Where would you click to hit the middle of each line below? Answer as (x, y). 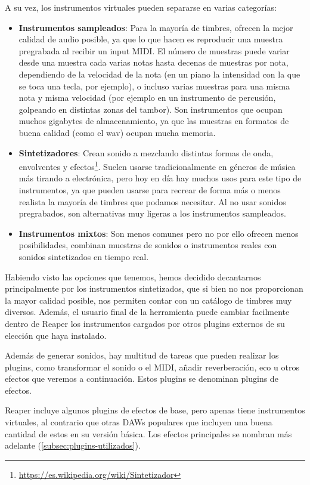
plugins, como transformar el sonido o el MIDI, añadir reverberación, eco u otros (152, 367)
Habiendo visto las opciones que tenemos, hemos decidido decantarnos (133, 277)
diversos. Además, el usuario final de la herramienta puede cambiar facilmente (147, 312)
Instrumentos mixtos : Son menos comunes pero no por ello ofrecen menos (159, 233)
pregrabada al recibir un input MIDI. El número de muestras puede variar (154, 50)
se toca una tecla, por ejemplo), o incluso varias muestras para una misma (154, 86)
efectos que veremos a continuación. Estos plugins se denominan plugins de (142, 379)
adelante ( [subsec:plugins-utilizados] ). (73, 445)
